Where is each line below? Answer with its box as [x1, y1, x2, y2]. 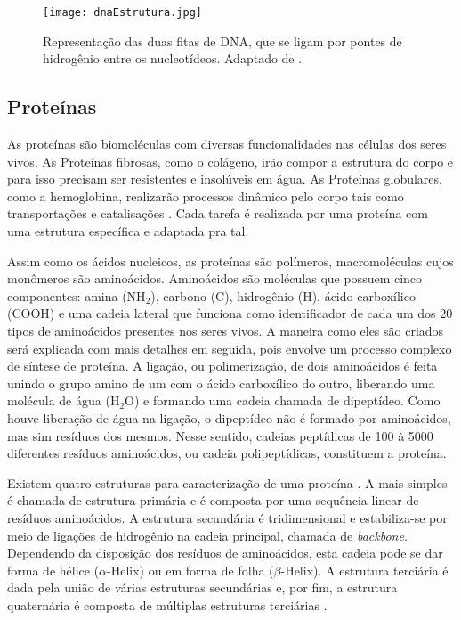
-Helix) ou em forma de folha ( [107, 560, 274, 579]
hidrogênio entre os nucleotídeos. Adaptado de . [43, 49, 303, 68]
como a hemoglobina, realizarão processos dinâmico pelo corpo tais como [7, 186, 404, 205]
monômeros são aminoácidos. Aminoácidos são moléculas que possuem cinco [7, 269, 423, 288]
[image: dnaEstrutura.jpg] [43, 6, 202, 19]
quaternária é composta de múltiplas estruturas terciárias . [7, 595, 328, 614]
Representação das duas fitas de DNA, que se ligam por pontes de [43, 31, 402, 50]
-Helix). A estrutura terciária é [280, 560, 449, 579]
